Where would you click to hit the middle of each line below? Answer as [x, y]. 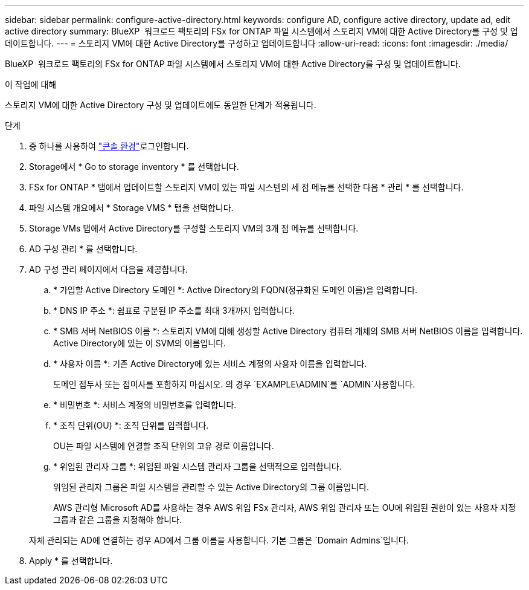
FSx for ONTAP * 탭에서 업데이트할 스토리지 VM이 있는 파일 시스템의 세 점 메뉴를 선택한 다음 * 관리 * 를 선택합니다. [246, 187]
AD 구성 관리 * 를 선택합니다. [83, 249]
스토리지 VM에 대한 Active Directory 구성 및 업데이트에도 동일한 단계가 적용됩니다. [161, 105]
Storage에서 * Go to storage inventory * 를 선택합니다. [134, 167]
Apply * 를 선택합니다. [71, 561]
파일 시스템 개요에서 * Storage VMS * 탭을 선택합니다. [131, 208]
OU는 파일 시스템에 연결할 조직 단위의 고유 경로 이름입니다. [164, 446]
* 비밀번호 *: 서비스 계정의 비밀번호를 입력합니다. [145, 405]
